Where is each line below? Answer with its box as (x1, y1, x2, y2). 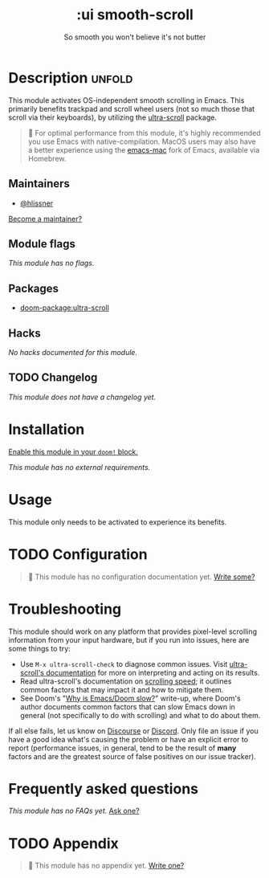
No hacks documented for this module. (8, 347, 138, 357)
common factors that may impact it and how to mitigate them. (19, 684, 224, 694)
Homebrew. (27, 153, 67, 163)
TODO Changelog (8, 371, 98, 385)
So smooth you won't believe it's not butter (63, 32, 206, 42)
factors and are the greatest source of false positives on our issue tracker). (8, 751, 257, 761)
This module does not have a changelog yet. (8, 392, 157, 402)
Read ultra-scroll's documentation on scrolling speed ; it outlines (19, 676, 232, 686)
